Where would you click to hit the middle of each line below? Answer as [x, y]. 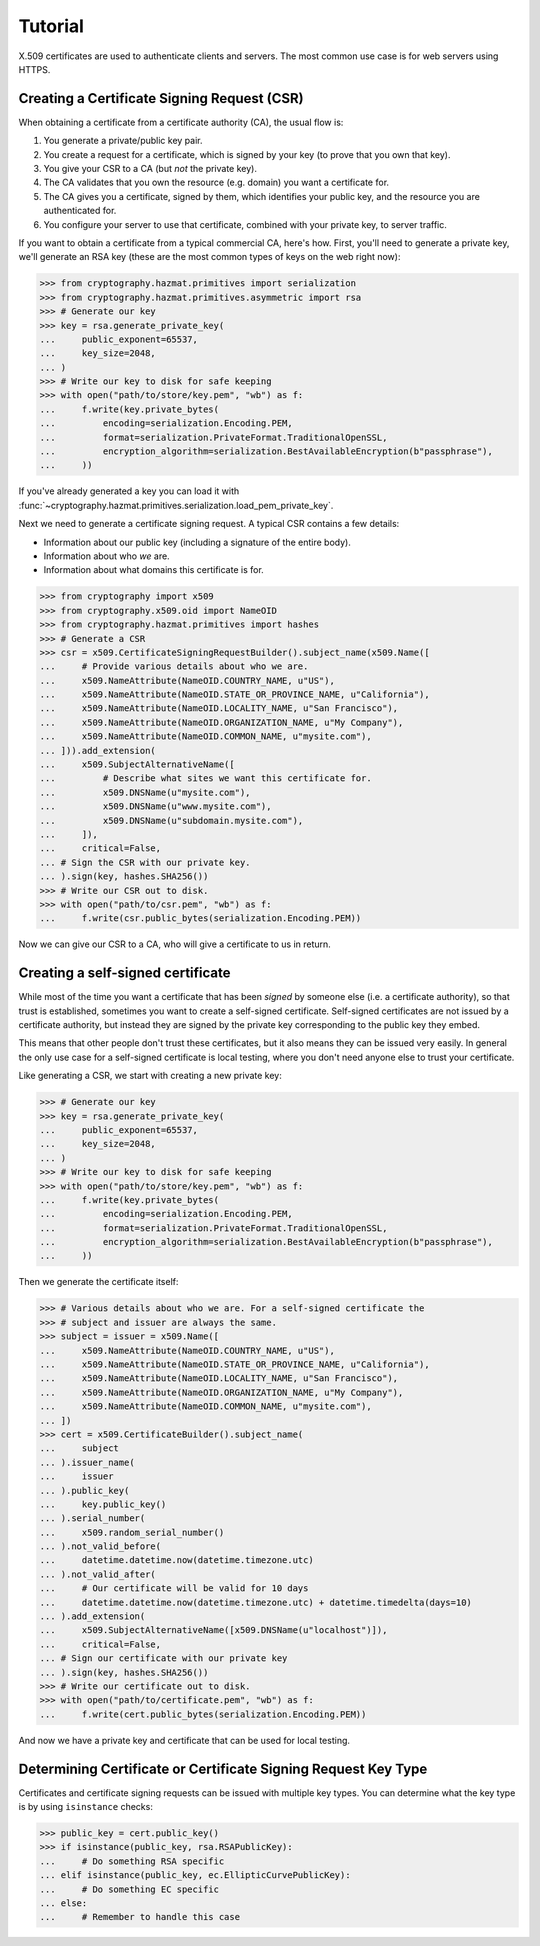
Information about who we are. [106, 556]
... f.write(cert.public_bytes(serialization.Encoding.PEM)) [203, 1714]
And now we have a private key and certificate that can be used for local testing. [184, 1740]
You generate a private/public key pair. [123, 141]
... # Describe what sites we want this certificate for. [205, 778]
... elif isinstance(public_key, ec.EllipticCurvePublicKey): [195, 1875]
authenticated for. [80, 211]
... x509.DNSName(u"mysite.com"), [145, 792]
